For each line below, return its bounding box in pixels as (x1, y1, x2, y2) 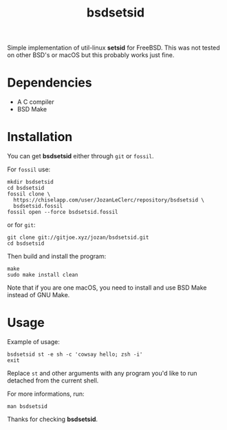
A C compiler (17, 98, 54, 106)
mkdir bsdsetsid (7, 179, 54, 186)
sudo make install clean (7, 272, 78, 279)
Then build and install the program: (7, 252, 107, 261)
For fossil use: (7, 165, 51, 173)
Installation (7, 129, 73, 145)
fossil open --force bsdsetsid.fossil (7, 208, 118, 216)
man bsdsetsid (7, 403, 48, 410)
